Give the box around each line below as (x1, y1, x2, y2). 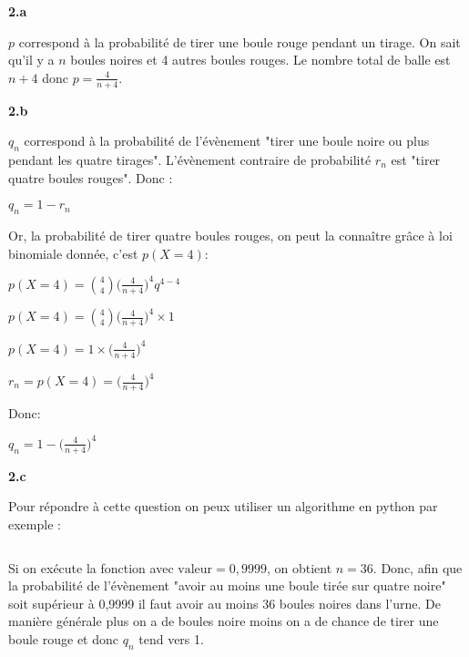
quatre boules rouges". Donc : (8, 168, 173, 187)
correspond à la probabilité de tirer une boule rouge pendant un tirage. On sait (18, 32, 461, 51)
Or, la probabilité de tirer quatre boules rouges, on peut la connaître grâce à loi (8, 225, 453, 244)
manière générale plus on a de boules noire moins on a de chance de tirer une (8, 611, 439, 631)
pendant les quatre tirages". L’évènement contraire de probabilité (8, 150, 372, 169)
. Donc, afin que (372, 558, 463, 577)
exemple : (8, 514, 61, 533)
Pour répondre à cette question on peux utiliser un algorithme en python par (8, 497, 438, 516)
